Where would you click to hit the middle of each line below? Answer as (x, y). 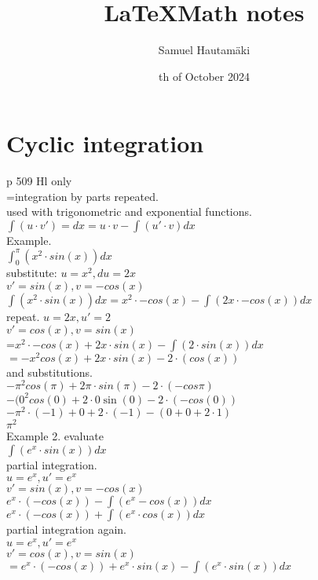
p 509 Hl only (39, 181)
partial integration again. (66, 529)
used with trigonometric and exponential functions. (129, 212)
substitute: (32, 273)
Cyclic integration (105, 143)
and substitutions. (49, 372)
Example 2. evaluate (55, 436)
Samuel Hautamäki (204, 50)
